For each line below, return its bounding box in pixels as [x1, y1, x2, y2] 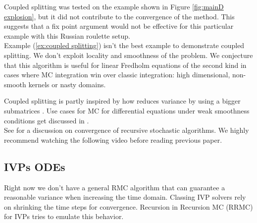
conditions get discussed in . [4, 115, 89, 125]
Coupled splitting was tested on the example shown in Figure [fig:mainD [4, 1, 224, 11]
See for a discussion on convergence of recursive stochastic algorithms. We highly [4, 125, 249, 135]
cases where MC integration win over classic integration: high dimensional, [4, 69, 230, 80]
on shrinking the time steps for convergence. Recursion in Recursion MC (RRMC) [4, 201, 253, 212]
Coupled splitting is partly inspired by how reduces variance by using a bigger [4, 96, 241, 106]
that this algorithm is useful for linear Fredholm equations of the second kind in [4, 59, 247, 70]
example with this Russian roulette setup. [4, 30, 130, 41]
